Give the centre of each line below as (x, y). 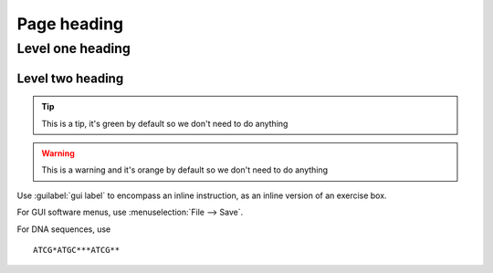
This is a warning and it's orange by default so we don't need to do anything (185, 170)
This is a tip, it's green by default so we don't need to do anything (165, 123)
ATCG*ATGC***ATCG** (77, 250)
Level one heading (74, 48)
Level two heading (70, 78)
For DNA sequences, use (64, 229)
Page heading (70, 24)
